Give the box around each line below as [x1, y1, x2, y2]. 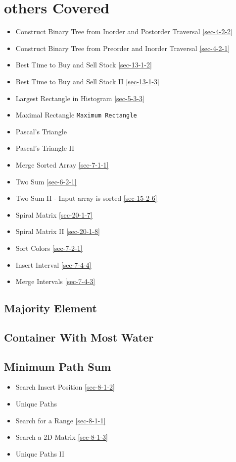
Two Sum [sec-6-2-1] [15, 176, 77, 186]
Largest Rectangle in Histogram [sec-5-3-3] [15, 93, 144, 103]
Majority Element [4, 300, 97, 316]
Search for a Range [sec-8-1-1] [15, 415, 106, 425]
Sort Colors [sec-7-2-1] [15, 242, 83, 253]
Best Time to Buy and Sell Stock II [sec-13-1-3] [15, 76, 160, 86]
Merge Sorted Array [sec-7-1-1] [15, 159, 109, 170]
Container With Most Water [4, 329, 154, 345]
